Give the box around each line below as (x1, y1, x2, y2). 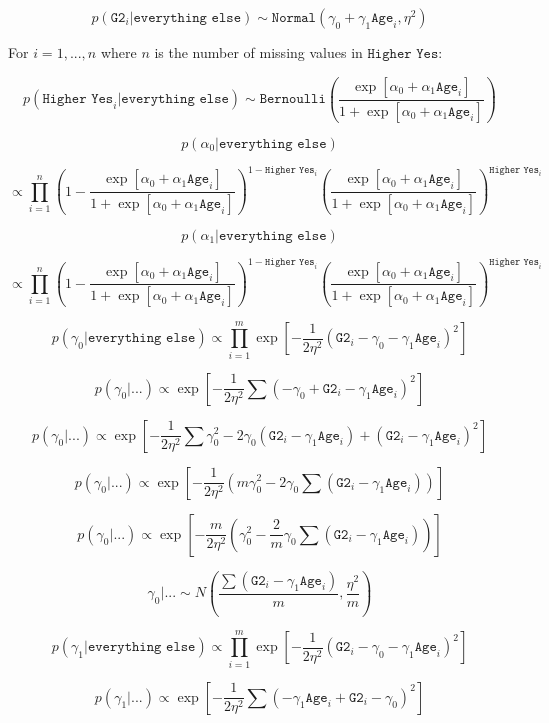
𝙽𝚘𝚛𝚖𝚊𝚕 (271, 11, 316, 25)
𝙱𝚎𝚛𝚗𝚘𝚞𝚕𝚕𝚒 (259, 92, 326, 107)
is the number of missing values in (154, 42, 363, 62)
